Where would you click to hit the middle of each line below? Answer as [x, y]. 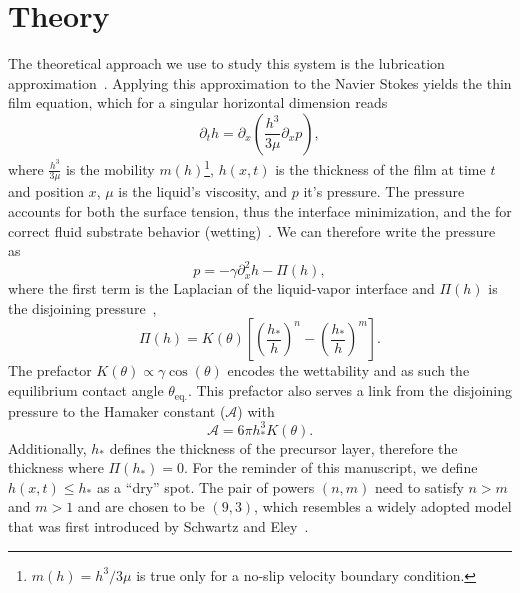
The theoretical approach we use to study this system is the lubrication [226, 63]
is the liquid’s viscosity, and [203, 191]
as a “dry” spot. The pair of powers [205, 486]
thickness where [56, 467]
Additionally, [47, 447]
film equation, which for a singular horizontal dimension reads [198, 102]
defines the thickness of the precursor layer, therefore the [283, 447]
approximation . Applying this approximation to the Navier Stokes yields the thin [260, 82]
